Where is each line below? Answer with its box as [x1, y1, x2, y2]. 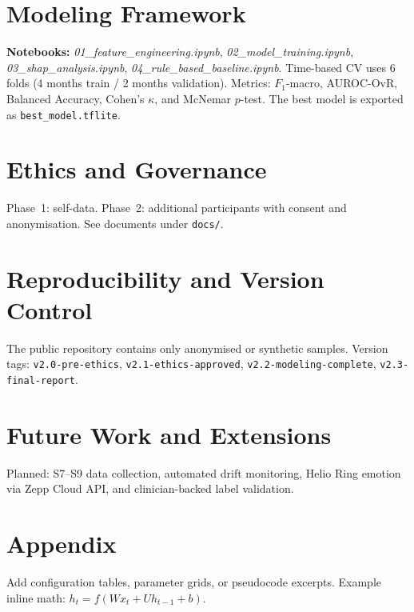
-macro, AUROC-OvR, [285, 74, 398, 91]
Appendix [6, 527, 117, 560]
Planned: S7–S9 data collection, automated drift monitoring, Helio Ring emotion [6, 464, 401, 481]
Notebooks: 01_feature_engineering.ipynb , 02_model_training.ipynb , [6, 43, 354, 60]
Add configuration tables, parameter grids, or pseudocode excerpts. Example [6, 574, 381, 590]
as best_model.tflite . [6, 106, 121, 122]
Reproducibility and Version [6, 262, 324, 294]
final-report [6, 375, 75, 387]
